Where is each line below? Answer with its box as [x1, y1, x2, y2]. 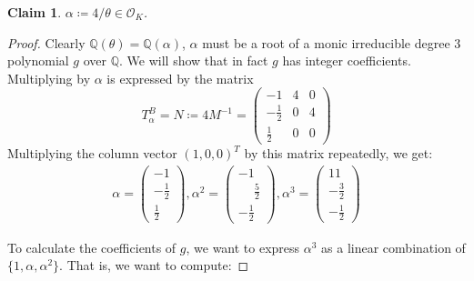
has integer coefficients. [282, 51, 411, 70]
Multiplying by [7, 68, 91, 87]
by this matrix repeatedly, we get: [244, 144, 433, 163]
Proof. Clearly [7, 33, 86, 52]
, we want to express [186, 237, 300, 256]
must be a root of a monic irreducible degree [202, 33, 450, 52]
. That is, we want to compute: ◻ [59, 256, 249, 275]
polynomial [7, 51, 69, 70]
